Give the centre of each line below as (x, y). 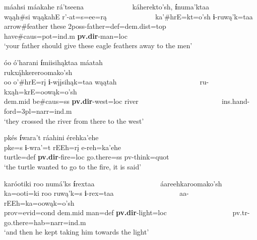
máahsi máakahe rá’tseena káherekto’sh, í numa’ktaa (107, 6)
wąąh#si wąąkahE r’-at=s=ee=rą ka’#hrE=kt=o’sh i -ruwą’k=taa (128, 16)
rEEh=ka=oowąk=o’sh (39, 202)
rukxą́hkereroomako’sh (38, 72)
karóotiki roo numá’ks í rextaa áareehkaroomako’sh (113, 183)
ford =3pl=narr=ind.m (38, 111)
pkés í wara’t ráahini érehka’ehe (51, 137)
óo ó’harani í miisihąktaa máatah (54, 62)
